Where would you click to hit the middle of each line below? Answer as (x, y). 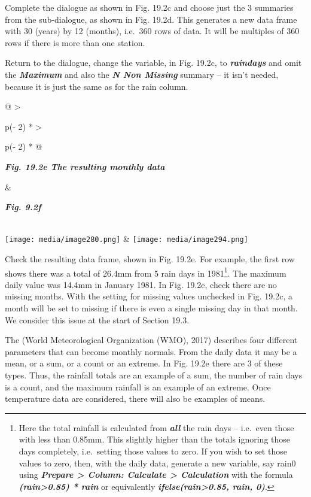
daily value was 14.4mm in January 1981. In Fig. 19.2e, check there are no (141, 284)
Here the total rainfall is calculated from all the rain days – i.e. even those (156, 427)
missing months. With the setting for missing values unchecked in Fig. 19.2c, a (149, 296)
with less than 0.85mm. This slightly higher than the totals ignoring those (155, 439)
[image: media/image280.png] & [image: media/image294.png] (126, 239)
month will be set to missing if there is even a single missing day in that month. (151, 308)
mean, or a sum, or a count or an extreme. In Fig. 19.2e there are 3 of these (144, 363)
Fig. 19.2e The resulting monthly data (85, 166)
